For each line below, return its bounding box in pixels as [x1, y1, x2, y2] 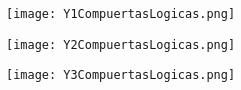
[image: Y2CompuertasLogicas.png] [6, 37, 236, 52]
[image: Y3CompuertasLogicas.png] [6, 68, 236, 83]
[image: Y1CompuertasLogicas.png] [6, 7, 236, 21]
